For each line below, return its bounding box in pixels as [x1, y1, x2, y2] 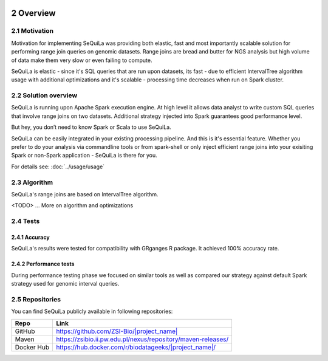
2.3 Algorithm [11, 178, 53, 187]
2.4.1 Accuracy [11, 233, 50, 241]
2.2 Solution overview [11, 91, 78, 100]
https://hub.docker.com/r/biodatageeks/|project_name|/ [55, 343, 216, 351]
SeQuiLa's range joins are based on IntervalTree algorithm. [11, 190, 159, 198]
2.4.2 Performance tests [11, 260, 75, 267]
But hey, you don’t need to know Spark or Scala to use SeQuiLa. [11, 123, 171, 131]
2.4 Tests [11, 217, 40, 225]
